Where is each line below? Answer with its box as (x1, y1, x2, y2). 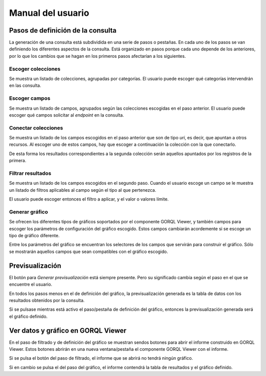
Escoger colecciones (9, 65, 61, 72)
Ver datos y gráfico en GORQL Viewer (9, 326, 127, 334)
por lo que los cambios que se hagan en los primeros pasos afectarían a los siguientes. (9, 53, 186, 59)
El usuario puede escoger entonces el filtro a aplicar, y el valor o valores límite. (9, 196, 169, 202)
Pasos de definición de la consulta (9, 26, 117, 35)
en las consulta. (9, 83, 41, 88)
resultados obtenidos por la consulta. (9, 297, 85, 303)
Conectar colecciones (9, 124, 64, 131)
